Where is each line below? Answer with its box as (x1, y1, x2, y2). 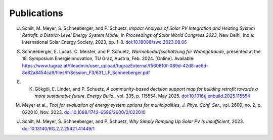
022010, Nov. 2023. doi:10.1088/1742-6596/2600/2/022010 (22, 109, 146, 115)
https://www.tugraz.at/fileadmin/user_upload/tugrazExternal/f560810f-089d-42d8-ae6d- (22, 62, 208, 68)
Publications (9, 8, 63, 19)
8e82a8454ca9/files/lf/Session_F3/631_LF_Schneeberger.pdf (22, 69, 150, 76)
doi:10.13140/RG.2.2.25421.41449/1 (22, 125, 95, 131)
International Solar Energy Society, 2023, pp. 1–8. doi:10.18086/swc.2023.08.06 (22, 39, 187, 45)
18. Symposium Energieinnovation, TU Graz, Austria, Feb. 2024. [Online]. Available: (22, 55, 195, 61)
